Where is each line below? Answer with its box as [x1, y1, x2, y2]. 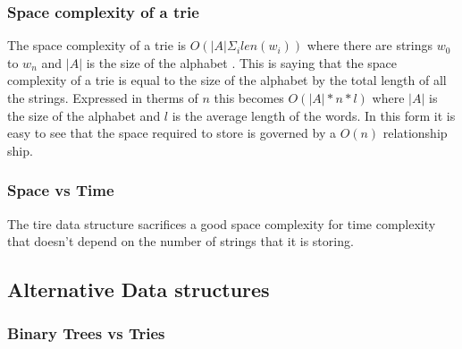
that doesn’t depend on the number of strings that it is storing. [7, 232, 354, 251]
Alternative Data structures [7, 276, 270, 303]
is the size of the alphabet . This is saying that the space [86, 53, 398, 72]
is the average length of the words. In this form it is [172, 106, 456, 124]
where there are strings [307, 36, 433, 55]
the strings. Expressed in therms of [7, 89, 198, 106]
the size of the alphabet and [7, 106, 161, 124]
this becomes [214, 89, 284, 106]
